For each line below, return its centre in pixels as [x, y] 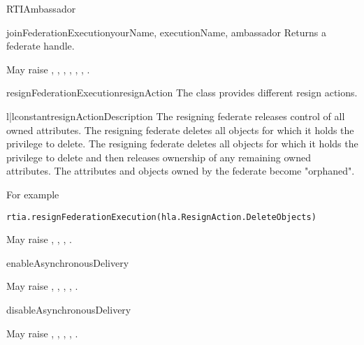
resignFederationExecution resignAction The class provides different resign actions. [182, 93]
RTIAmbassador [41, 8]
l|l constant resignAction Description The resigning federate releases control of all [176, 116]
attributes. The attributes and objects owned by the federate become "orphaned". [181, 171]
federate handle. [41, 46]
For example [33, 194]
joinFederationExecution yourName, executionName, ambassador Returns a [166, 32]
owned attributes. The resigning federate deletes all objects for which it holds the [180, 130]
